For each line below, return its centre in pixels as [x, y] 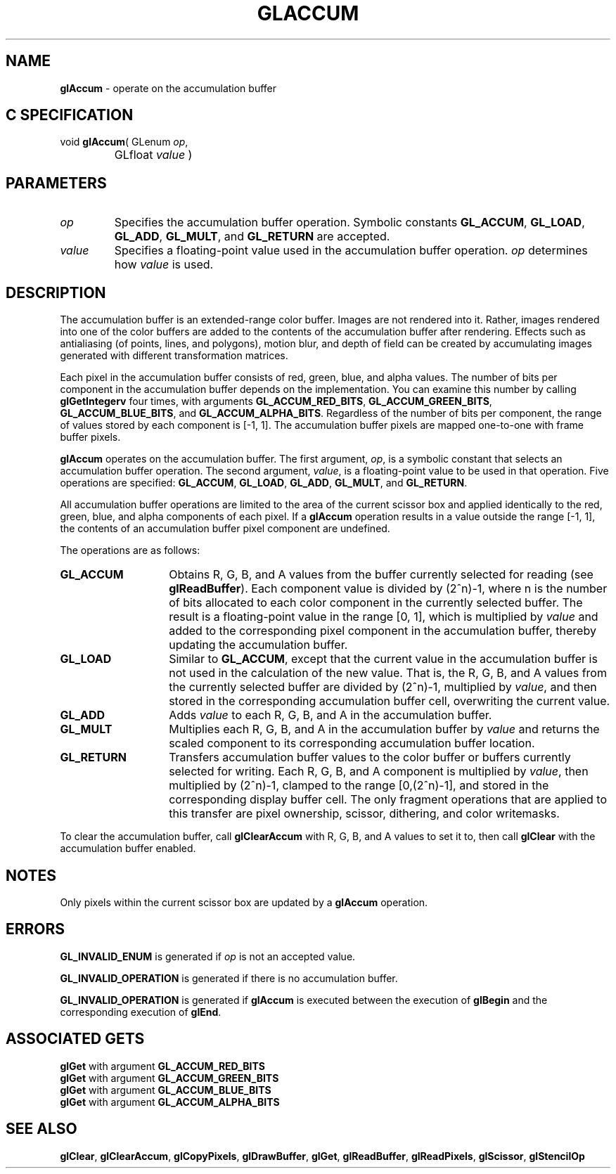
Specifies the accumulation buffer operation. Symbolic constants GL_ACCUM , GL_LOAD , [349, 222]
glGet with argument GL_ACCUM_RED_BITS [162, 1066]
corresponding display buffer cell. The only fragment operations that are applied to [388, 800]
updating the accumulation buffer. [258, 645]
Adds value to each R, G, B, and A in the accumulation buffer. [331, 715]
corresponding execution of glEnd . [141, 1012]
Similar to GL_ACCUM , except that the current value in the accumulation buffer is [383, 659]
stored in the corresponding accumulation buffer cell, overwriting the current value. [390, 701]
